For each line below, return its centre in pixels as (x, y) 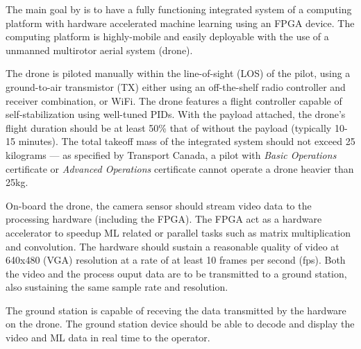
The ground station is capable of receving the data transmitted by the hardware (176, 310)
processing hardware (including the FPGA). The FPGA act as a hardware (164, 219)
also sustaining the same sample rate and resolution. (117, 287)
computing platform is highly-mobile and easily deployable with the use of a (167, 36)
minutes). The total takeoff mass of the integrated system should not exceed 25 (187, 141)
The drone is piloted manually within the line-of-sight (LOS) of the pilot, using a (178, 73)
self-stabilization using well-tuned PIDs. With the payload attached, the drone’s (176, 114)
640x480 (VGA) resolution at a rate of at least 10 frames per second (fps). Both (176, 260)
